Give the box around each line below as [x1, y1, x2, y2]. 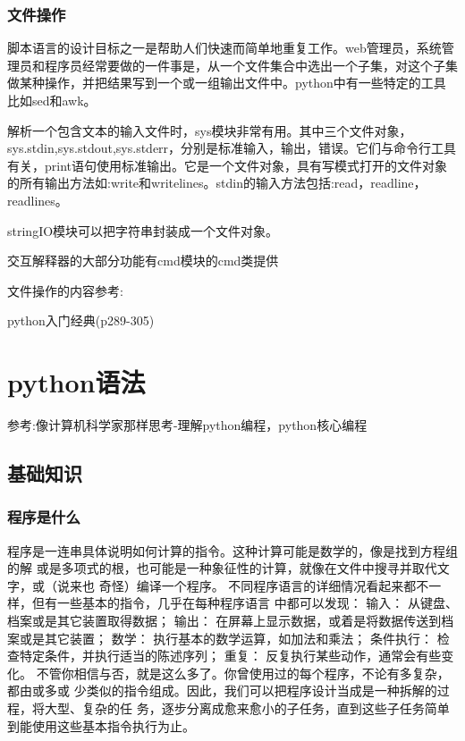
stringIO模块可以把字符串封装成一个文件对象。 [7, 221, 279, 240]
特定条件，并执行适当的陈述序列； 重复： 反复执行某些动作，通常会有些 [19, 646, 442, 665]
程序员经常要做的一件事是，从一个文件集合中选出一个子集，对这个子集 [44, 55, 458, 74]
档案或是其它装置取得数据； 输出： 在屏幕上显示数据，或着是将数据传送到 [7, 611, 442, 630]
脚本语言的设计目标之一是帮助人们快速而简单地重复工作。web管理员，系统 [7, 38, 442, 57]
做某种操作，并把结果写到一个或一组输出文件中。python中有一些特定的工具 [7, 73, 446, 92]
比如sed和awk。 [7, 91, 97, 109]
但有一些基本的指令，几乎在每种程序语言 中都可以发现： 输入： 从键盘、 [31, 594, 458, 612]
